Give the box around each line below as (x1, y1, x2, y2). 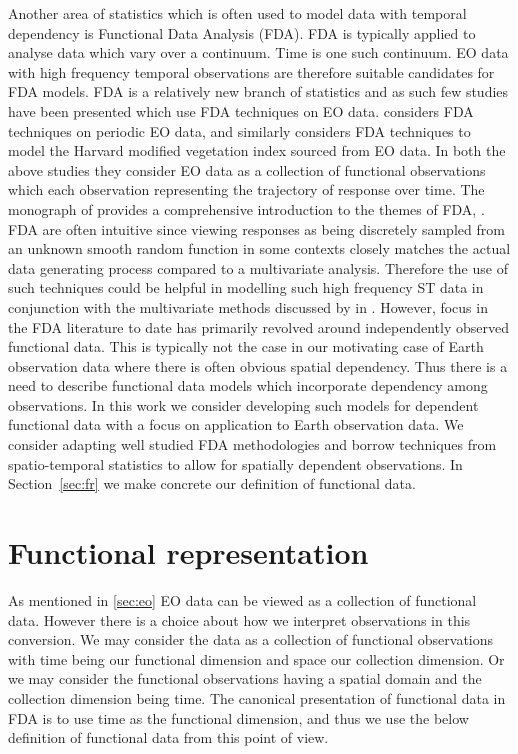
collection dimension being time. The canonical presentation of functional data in (8, 687, 506, 708)
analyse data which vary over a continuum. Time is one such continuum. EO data (8, 42, 509, 63)
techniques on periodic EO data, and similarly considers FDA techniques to (8, 120, 471, 141)
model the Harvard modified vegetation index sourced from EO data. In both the (8, 140, 506, 161)
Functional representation (8, 532, 369, 573)
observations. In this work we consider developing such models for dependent (8, 394, 479, 415)
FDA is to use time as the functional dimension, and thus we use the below (8, 707, 469, 728)
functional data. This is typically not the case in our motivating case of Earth (8, 336, 484, 357)
